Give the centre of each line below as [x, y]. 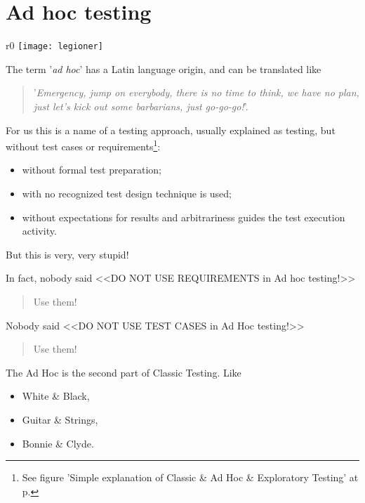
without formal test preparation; [92, 170]
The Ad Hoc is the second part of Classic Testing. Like [124, 372]
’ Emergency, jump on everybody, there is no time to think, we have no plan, [196, 92]
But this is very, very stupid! [67, 254]
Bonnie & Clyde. [58, 443]
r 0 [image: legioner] [54, 45]
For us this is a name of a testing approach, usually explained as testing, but [171, 130]
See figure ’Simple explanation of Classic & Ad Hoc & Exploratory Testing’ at [190, 477]
